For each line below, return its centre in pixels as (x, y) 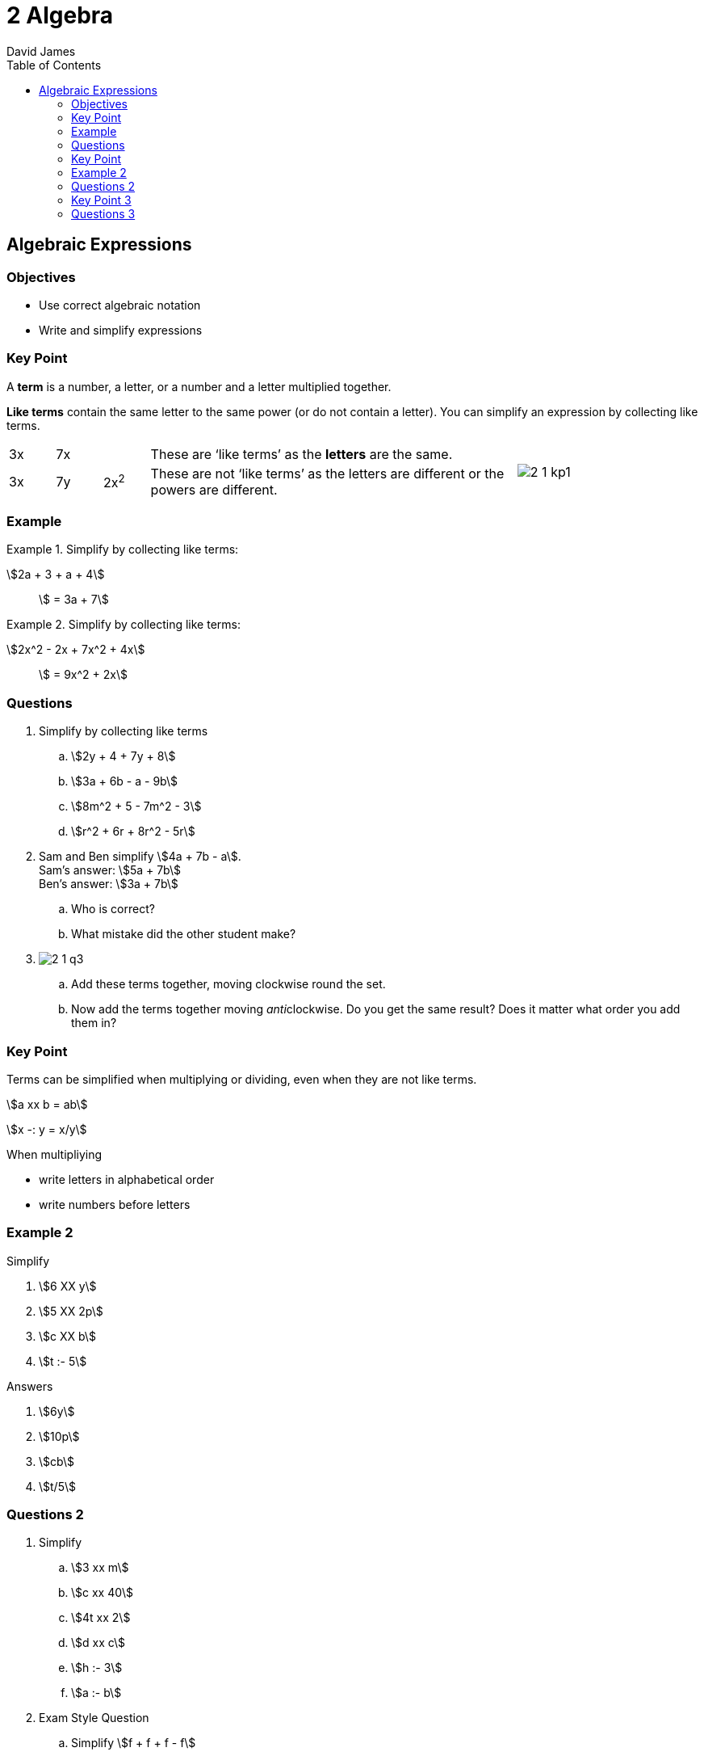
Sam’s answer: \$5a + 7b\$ (110, 870)
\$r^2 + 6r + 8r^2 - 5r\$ (133, 832)
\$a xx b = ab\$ (47, 1104)
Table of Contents (54, 65)
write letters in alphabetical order (127, 1179)
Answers (30, 1386)
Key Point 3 (101, 200)
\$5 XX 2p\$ (71, 1311)
